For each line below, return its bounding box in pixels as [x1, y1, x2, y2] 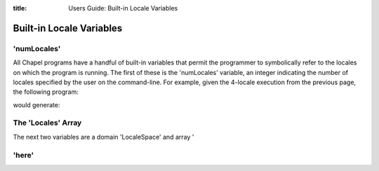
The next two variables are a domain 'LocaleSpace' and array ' [13, 132, 194, 141]
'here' [13, 150, 34, 160]
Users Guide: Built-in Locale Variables [68, 4, 178, 12]
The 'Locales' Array [13, 118, 82, 128]
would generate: [13, 100, 60, 109]
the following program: [13, 88, 79, 96]
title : [13, 4, 27, 12]
